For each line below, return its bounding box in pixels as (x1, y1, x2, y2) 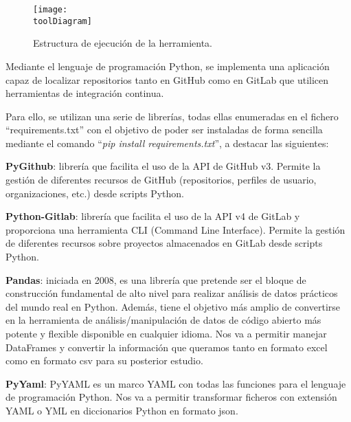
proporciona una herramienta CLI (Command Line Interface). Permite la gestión (5, 222, 346, 236)
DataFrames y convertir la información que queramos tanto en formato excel (5, 340, 328, 354)
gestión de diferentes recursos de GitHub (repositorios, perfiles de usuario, (5, 173, 317, 187)
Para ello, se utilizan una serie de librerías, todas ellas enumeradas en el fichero (5, 109, 339, 123)
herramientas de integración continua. (5, 86, 164, 100)
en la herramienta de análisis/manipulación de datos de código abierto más (5, 313, 321, 327)
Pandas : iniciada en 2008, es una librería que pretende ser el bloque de (5, 272, 306, 287)
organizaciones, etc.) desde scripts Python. (5, 186, 184, 200)
